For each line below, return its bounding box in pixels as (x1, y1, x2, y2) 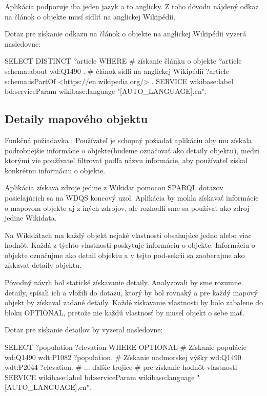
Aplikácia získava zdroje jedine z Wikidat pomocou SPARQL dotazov (5, 182, 223, 193)
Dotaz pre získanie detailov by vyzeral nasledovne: (5, 324, 163, 335)
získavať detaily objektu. (5, 260, 81, 270)
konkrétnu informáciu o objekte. (5, 165, 106, 175)
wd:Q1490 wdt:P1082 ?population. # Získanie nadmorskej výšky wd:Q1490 (5, 351, 241, 362)
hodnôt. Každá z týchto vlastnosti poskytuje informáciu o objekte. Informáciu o (5, 240, 255, 250)
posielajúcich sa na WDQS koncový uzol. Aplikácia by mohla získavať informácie (5, 192, 259, 203)
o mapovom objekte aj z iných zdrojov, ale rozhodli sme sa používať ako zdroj (5, 202, 250, 213)
